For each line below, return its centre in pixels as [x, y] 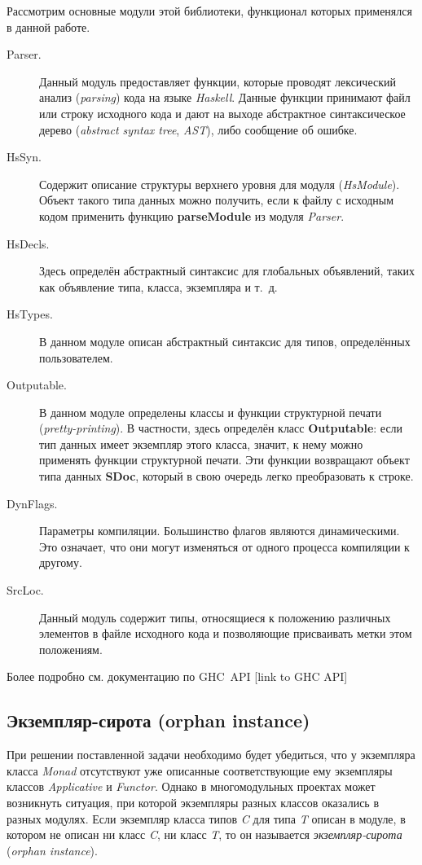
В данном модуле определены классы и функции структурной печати [211, 412]
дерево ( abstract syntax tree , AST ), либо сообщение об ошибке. [198, 129]
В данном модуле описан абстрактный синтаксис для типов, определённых [225, 341]
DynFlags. [32, 503]
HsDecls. [28, 243]
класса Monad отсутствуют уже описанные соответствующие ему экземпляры [200, 770]
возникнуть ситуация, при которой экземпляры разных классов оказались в [193, 802]
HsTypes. [30, 314]
